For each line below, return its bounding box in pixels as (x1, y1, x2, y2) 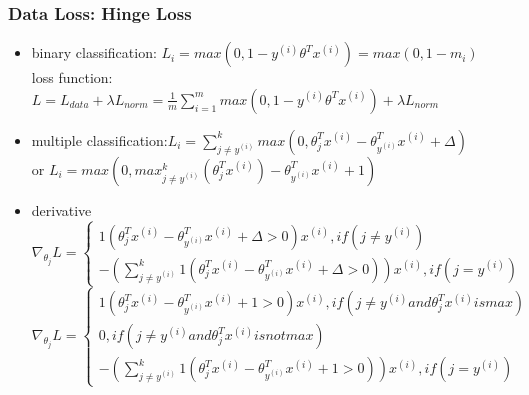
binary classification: (31, 42, 157, 63)
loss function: (31, 67, 113, 88)
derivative (31, 199, 92, 220)
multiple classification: (31, 129, 168, 150)
